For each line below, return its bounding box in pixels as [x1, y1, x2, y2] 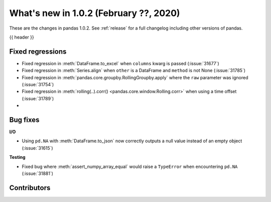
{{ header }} [9, 34, 35, 40]
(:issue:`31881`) [22, 170, 54, 176]
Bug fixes [9, 116, 40, 124]
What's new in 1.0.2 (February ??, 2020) [9, 8, 180, 19]
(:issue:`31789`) [22, 95, 54, 101]
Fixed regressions [9, 47, 67, 56]
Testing [9, 154, 26, 160]
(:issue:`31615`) [22, 145, 53, 151]
